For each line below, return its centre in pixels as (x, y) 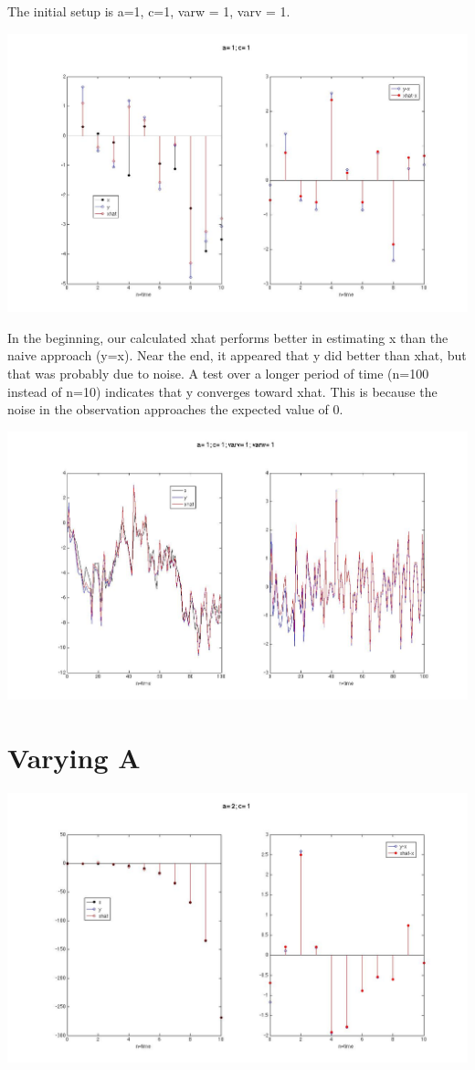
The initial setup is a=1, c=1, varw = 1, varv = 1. (149, 11)
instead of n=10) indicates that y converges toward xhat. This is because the (222, 391)
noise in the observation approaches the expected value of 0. (175, 409)
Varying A (74, 758)
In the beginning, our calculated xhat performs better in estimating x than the (228, 337)
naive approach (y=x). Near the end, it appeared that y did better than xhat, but (237, 355)
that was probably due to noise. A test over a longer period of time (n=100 (218, 374)
